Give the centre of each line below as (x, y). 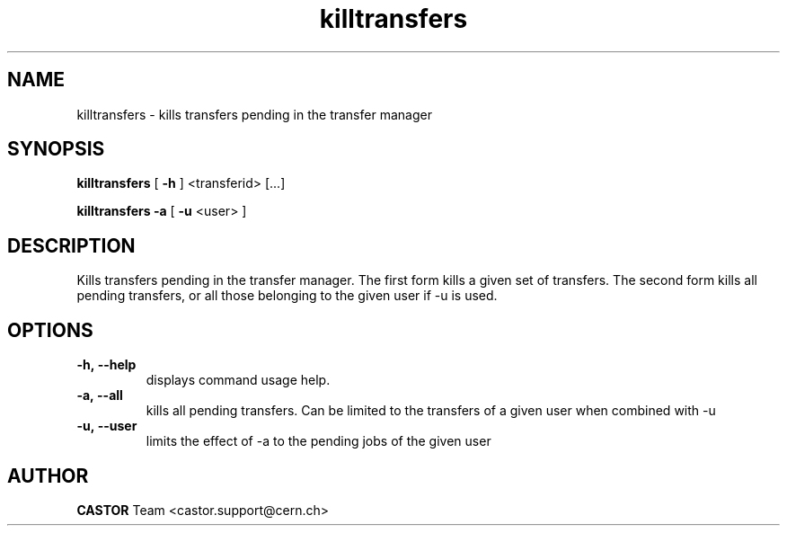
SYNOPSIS (56, 149)
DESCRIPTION (71, 245)
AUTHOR (48, 475)
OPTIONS (50, 330)
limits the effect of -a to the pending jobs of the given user (318, 441)
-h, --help (106, 365)
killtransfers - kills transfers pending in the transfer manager (254, 114)
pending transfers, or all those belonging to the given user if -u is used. (287, 296)
